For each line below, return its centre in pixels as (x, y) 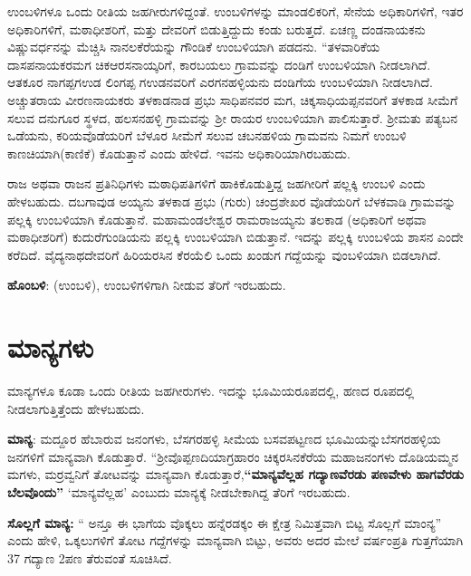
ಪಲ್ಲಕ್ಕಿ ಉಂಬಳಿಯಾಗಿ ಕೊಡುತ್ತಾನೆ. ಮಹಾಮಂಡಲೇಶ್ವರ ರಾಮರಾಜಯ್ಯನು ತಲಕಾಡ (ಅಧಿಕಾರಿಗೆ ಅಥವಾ (217, 219)
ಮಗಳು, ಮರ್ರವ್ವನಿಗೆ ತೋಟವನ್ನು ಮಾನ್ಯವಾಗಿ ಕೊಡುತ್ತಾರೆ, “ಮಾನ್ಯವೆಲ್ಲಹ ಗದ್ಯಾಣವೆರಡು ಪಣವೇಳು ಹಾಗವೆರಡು (235, 474)
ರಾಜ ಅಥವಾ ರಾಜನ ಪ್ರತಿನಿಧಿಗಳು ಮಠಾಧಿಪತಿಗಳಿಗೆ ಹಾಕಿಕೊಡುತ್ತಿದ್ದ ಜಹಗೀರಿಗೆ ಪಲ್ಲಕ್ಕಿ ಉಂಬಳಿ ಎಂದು (216, 183)
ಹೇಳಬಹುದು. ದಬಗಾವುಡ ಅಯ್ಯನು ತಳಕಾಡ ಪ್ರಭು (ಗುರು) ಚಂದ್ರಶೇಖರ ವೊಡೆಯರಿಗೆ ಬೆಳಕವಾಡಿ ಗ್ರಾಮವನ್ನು (232, 201)
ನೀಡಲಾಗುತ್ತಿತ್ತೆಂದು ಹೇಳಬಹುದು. (76, 408)
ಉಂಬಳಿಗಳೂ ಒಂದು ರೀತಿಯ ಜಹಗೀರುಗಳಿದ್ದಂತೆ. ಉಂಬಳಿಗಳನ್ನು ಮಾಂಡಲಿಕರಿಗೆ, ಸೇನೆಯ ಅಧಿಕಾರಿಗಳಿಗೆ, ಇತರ (235, 11)
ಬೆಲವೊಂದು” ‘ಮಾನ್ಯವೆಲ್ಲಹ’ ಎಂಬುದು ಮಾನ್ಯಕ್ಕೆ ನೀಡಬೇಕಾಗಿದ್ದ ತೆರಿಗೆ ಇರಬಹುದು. (179, 492)
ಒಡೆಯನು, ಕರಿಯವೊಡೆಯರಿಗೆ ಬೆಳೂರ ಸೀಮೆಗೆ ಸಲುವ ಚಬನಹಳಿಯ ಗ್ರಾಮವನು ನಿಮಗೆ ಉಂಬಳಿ (207, 135)
